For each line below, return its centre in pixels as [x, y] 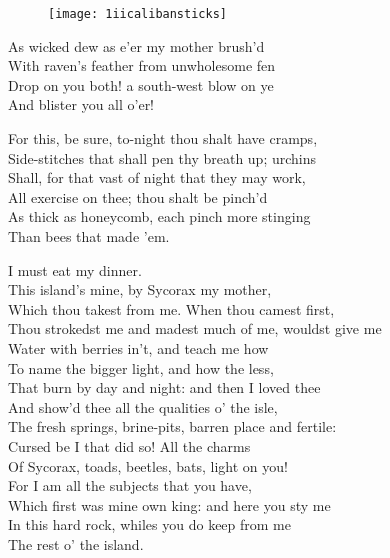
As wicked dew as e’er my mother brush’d [136, 45]
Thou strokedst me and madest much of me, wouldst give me [195, 328]
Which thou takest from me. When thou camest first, [171, 308]
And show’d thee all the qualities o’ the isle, [143, 406]
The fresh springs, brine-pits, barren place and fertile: [172, 426]
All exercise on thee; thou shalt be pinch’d [138, 196]
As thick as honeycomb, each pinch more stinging [159, 216]
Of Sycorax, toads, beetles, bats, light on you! [148, 465]
